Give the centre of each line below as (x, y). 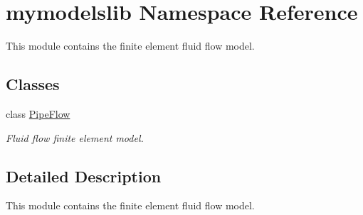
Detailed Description (84, 176)
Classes (33, 84)
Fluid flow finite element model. (75, 137)
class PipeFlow (38, 113)
